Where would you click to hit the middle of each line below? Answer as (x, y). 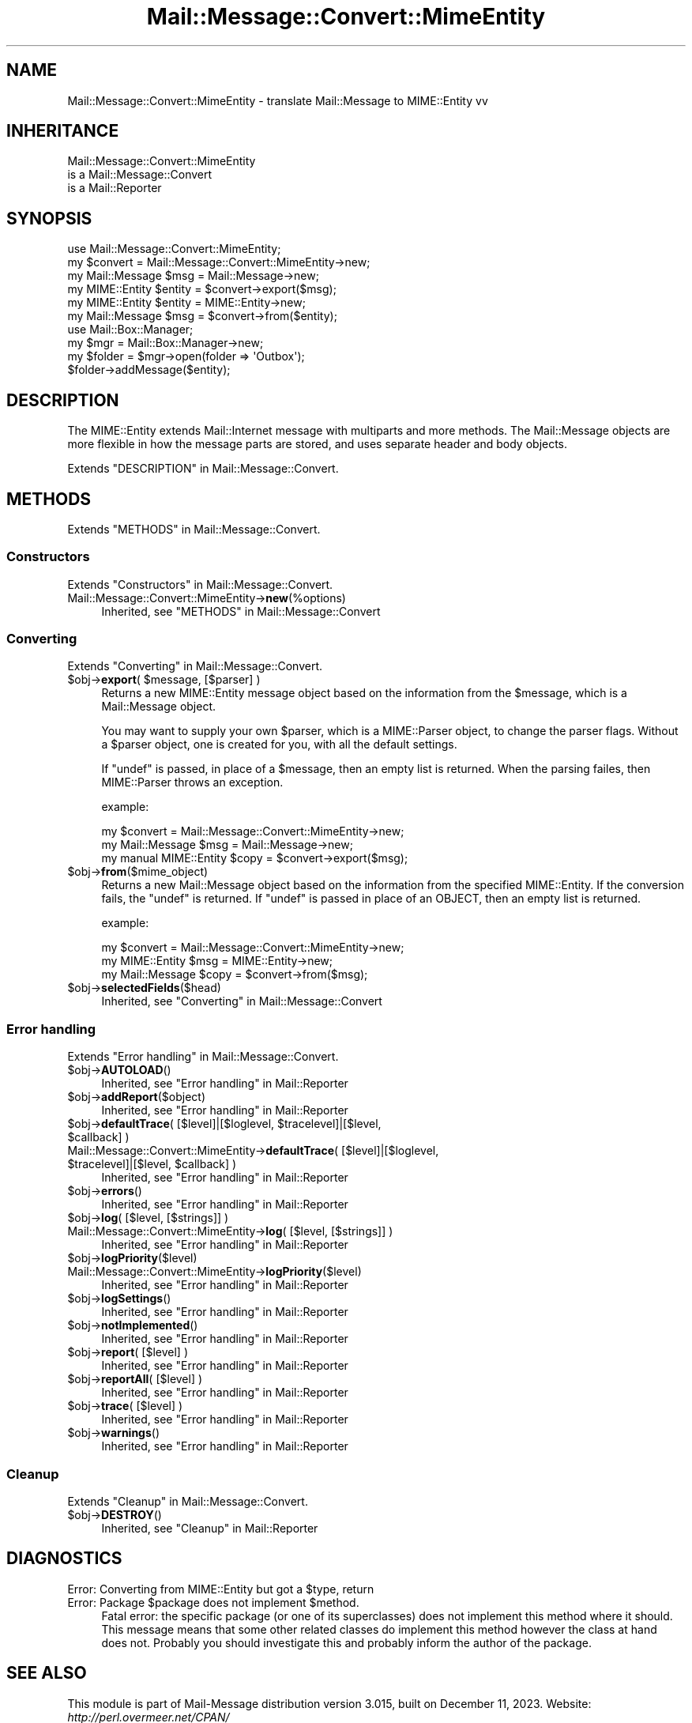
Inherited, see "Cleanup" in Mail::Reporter (210, 1528)
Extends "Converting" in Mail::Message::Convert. (195, 666)
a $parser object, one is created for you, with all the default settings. (279, 745)
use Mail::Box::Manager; (130, 330)
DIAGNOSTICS (64, 1559)
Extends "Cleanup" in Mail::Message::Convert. (188, 1501)
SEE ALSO (47, 1673)
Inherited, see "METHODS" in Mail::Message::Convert (241, 611)
